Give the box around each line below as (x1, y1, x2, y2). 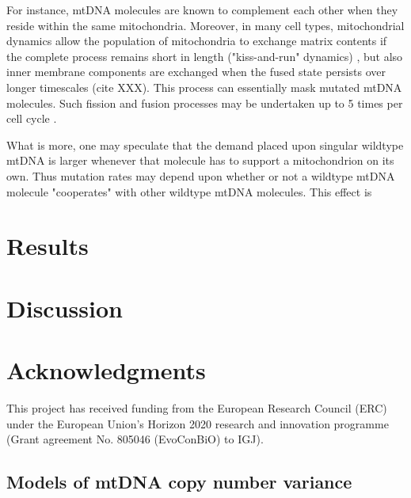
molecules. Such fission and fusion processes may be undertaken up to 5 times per (6, 94, 403, 111)
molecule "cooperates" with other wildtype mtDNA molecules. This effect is (6, 183, 372, 200)
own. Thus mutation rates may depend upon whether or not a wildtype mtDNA (6, 167, 395, 184)
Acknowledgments (6, 354, 206, 386)
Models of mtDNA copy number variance (6, 469, 352, 494)
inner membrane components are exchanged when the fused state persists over (6, 63, 386, 80)
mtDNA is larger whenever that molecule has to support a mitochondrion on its (6, 152, 394, 169)
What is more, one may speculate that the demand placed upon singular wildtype (6, 136, 404, 153)
